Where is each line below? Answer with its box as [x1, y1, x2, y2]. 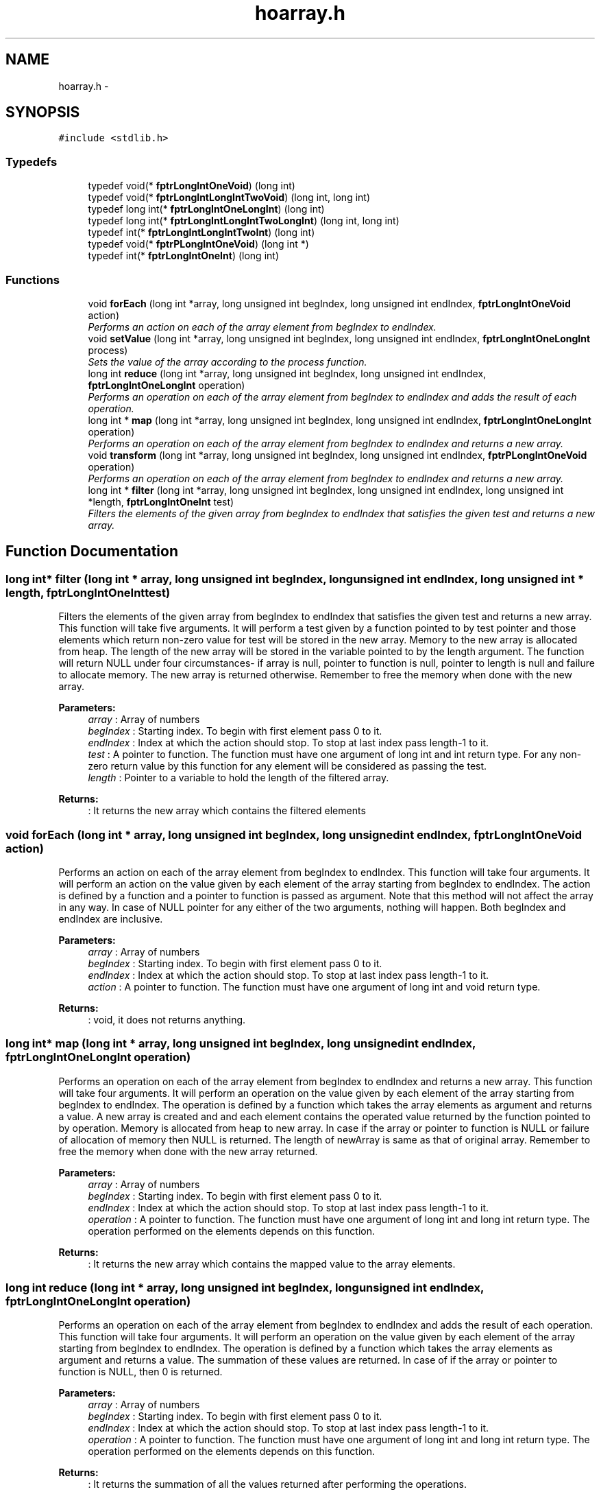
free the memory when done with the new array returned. [58, 1145, 318, 1157]
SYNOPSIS [5, 104, 80, 121]
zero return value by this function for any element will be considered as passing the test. [88, 760, 487, 772]
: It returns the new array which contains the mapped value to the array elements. [88, 1257, 456, 1270]
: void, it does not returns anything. [88, 1013, 246, 1025]
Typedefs [5, 154, 58, 169]
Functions [5, 272, 60, 287]
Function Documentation [5, 543, 178, 560]
